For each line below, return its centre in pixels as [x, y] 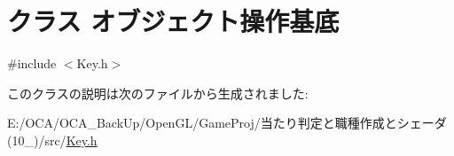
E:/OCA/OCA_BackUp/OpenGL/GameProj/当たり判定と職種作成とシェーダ [227, 123]
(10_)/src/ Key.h [52, 140]
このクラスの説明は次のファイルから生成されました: [158, 93]
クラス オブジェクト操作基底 [173, 21]
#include [32, 63]
